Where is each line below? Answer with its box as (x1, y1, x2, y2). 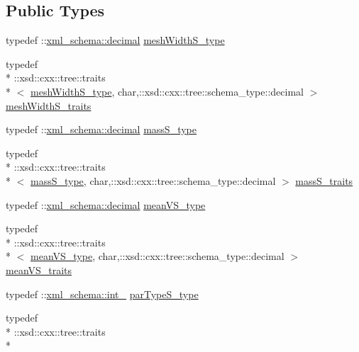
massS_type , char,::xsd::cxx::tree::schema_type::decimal (31, 173, 276, 188)
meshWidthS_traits (6, 98, 92, 113)
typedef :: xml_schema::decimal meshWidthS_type (6, 33, 225, 47)
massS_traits (295, 173, 353, 188)
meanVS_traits (6, 262, 72, 277)
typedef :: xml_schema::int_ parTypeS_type (6, 286, 199, 301)
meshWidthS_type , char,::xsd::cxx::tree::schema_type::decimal (31, 84, 304, 98)
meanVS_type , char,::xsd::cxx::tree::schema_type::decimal (31, 249, 285, 263)
